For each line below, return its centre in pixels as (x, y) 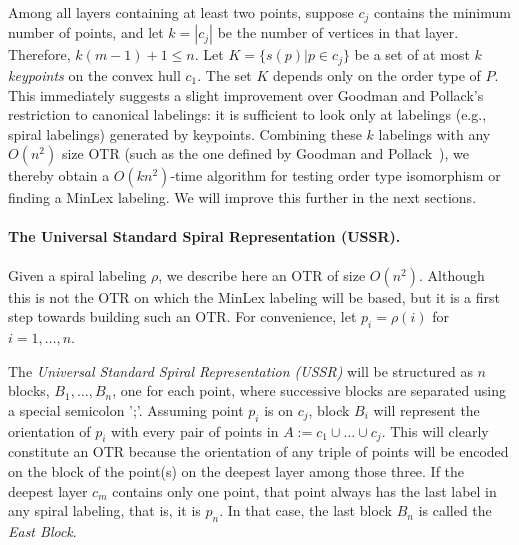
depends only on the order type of (377, 74)
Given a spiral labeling (77, 274)
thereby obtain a (59, 175)
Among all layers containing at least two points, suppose (181, 12)
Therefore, (39, 54)
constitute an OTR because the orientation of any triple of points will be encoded (258, 451)
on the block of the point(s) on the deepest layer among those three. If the (236, 471)
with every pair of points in (195, 430)
